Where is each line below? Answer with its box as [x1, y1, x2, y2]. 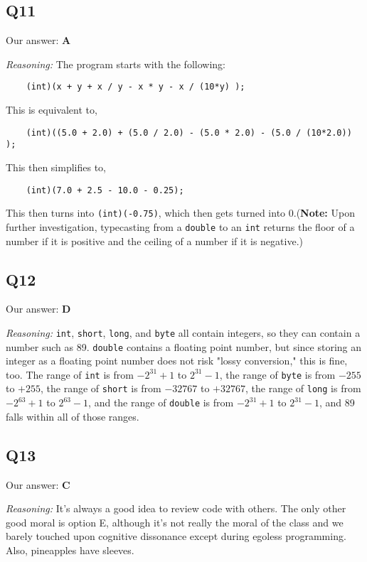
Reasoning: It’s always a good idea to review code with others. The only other [6, 501, 346, 516]
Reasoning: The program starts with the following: [6, 56, 225, 71]
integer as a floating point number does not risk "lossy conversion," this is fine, [6, 353, 348, 368]
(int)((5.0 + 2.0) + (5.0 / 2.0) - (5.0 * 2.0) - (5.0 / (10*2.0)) [26, 127, 352, 138]
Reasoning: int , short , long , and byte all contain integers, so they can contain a [6, 325, 361, 340]
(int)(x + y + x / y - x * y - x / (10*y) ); [26, 82, 245, 92]
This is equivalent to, [6, 102, 97, 117]
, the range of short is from [41, 381, 161, 396]
